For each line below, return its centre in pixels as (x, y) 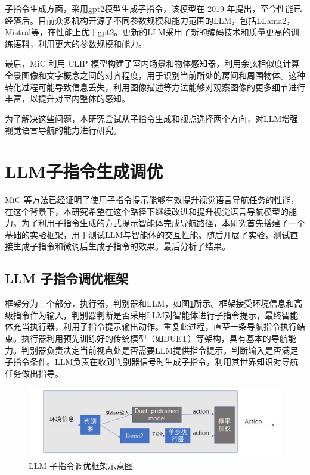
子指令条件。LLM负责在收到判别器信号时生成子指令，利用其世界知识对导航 (152, 362)
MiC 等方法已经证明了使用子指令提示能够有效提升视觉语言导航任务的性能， (152, 200)
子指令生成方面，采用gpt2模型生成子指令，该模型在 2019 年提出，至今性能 (149, 8)
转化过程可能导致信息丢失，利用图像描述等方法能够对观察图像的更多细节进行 (155, 87)
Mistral (18, 32)
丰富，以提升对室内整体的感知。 (67, 99)
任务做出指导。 (34, 373)
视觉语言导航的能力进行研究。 (63, 130)
